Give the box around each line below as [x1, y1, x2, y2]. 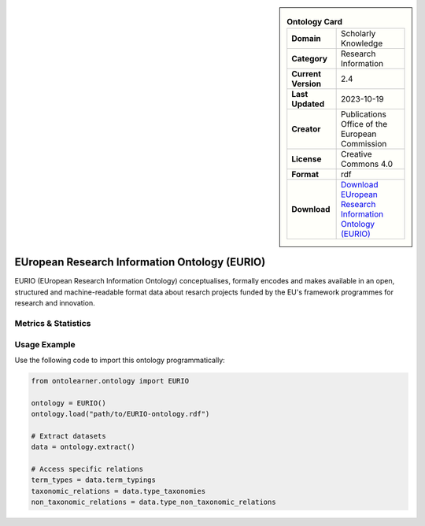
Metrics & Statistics [14, 318, 91, 329]
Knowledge [340, 38, 383, 49]
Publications [340, 109, 387, 120]
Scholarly [340, 28, 376, 39]
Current [291, 69, 322, 80]
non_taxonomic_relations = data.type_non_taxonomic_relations [31, 498, 276, 507]
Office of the [340, 119, 388, 130]
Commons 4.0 [340, 158, 394, 169]
